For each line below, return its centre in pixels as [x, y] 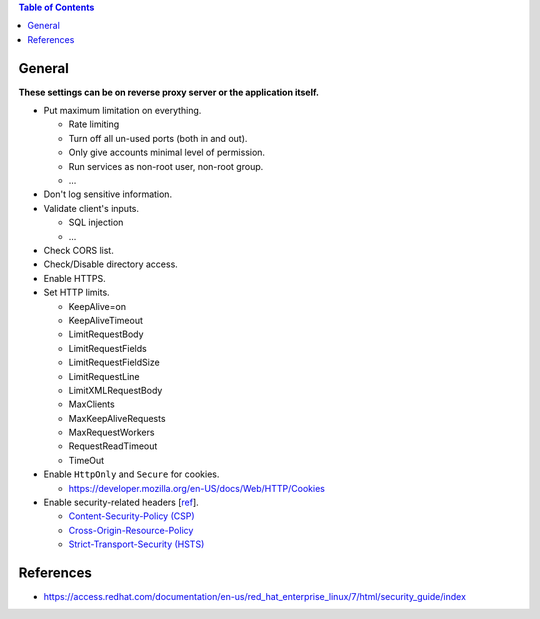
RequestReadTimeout [113, 446]
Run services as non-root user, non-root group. [166, 166]
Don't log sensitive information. [108, 194]
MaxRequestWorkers [111, 432]
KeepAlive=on [97, 306]
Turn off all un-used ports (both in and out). [158, 138]
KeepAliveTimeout [106, 320]
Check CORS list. [78, 250]
